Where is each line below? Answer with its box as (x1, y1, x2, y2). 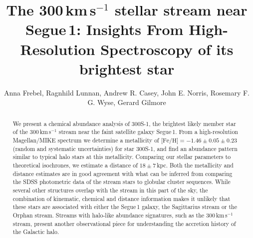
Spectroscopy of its (100, 38, 234, 59)
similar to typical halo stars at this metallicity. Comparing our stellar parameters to (12, 152, 231, 161)
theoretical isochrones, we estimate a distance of (12, 160, 138, 169)
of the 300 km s (12, 127, 51, 136)
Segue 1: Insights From (25, 19, 184, 39)
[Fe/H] (161, 137, 179, 143)
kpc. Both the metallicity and (157, 160, 234, 169)
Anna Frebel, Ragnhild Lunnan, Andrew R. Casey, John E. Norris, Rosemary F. (3, 87, 250, 97)
